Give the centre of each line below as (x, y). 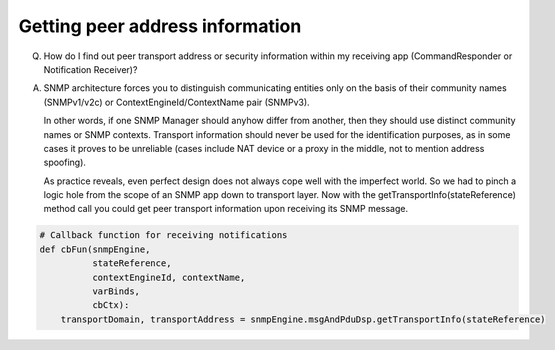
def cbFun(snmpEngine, (95, 249)
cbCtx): (110, 305)
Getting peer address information (160, 26)
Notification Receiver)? (90, 69)
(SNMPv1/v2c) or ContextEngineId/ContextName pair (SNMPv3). (176, 102)
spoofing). (65, 162)
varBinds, (115, 291)
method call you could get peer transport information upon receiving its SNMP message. (226, 209)
